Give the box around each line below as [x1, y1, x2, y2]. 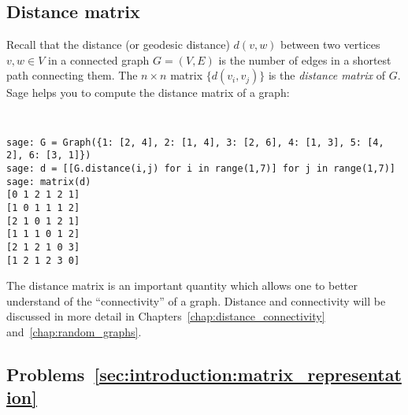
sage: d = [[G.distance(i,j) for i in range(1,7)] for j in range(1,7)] [6, 162, 395, 174]
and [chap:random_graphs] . [6, 323, 142, 339]
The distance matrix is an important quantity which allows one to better [6, 277, 358, 294]
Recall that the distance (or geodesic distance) [6, 36, 230, 53]
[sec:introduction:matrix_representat [94, 361, 402, 386]
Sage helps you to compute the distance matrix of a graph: [6, 84, 290, 101]
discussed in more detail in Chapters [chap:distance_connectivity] [6, 308, 325, 324]
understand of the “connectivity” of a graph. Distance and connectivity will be [6, 292, 386, 309]
